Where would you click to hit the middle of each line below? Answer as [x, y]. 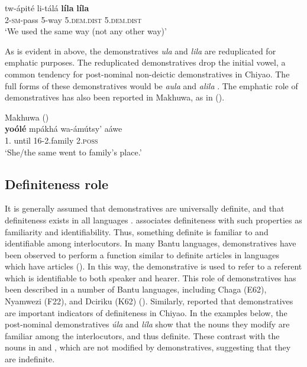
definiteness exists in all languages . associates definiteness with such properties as [153, 220]
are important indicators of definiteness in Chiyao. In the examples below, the [146, 312]
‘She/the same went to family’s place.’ [73, 152]
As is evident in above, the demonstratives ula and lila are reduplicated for [140, 51]
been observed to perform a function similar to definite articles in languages [142, 254]
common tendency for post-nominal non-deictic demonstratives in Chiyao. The [147, 74]
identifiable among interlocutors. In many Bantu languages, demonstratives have [151, 243]
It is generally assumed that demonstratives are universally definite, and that [145, 208]
